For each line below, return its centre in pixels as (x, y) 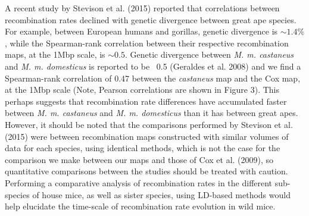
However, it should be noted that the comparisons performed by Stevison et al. (149, 124)
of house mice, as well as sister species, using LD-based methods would (161, 194)
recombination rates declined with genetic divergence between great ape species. (151, 19)
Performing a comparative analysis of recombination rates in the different (139, 182)
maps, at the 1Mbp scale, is (55, 54)
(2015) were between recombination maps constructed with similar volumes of (147, 136)
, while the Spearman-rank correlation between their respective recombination (147, 43)
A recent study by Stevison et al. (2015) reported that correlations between (142, 8)
